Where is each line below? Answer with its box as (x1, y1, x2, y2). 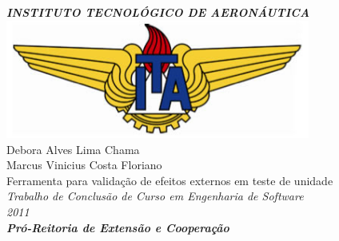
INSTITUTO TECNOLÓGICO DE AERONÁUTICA (6, 4, 310, 20)
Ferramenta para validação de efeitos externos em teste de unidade (6, 172, 333, 188)
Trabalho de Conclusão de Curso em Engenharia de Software (6, 188, 304, 204)
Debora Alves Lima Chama (6, 140, 140, 157)
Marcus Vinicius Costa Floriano (6, 156, 162, 173)
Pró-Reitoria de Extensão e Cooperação (6, 219, 229, 235)
